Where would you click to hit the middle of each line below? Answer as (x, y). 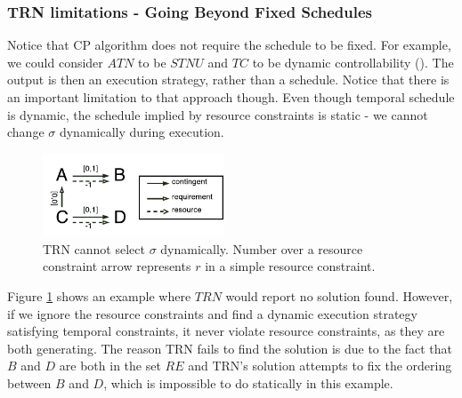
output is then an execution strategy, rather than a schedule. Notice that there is (228, 80)
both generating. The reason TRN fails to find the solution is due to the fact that (230, 348)
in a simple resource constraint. (290, 266)
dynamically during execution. (142, 132)
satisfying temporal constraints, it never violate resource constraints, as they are (226, 331)
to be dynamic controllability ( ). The (353, 62)
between (29, 383)
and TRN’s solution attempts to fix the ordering (320, 366)
